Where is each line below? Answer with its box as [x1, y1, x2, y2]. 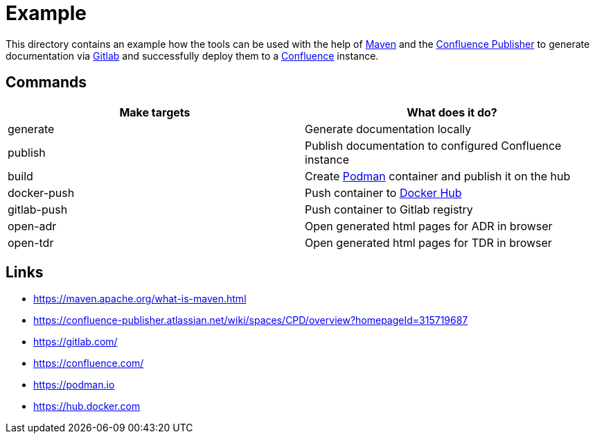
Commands [6, 74, 87, 92]
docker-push [8, 185, 75, 200]
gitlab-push [8, 202, 68, 216]
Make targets [119, 105, 190, 119]
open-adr [8, 218, 57, 233]
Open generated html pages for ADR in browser [305, 218, 553, 233]
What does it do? [407, 105, 497, 119]
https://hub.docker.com [33, 400, 141, 413]
